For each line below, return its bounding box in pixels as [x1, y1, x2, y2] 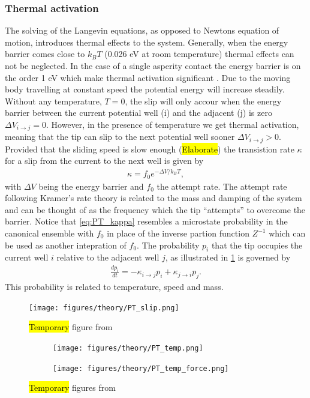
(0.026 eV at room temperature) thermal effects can [104, 47, 294, 60]
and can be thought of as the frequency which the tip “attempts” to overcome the [5, 203, 306, 216]
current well [5, 251, 49, 264]
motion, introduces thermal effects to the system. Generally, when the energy [5, 35, 288, 48]
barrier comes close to [5, 47, 85, 60]
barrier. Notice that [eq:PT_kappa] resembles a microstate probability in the [5, 215, 288, 228]
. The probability [137, 238, 200, 251]
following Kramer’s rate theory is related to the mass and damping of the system [5, 191, 302, 204]
